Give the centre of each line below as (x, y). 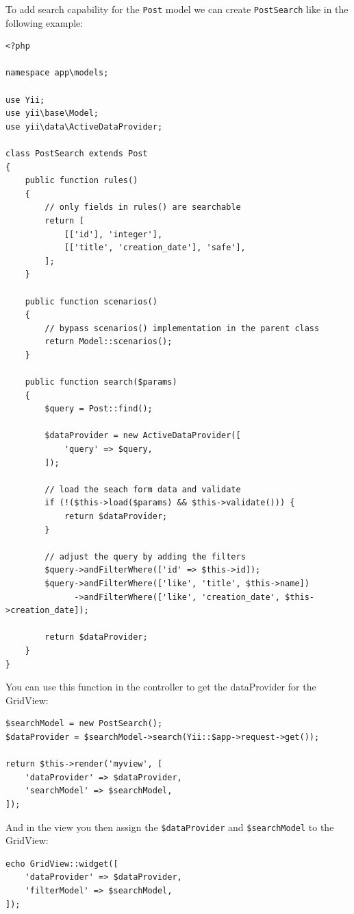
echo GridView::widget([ (62, 864)
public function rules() (81, 181)
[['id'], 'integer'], (113, 234)
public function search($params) (101, 382)
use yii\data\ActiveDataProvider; (84, 127)
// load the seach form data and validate (143, 489)
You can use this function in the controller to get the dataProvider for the (161, 687)
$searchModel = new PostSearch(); (84, 724)
